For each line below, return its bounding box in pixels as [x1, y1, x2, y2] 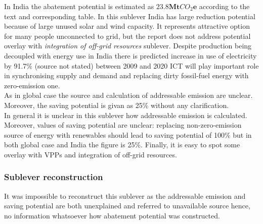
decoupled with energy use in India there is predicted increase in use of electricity [4, 50, 257, 61]
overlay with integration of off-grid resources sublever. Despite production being [4, 40, 252, 51]
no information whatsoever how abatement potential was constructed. [4, 210, 220, 220]
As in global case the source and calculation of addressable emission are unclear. [4, 90, 253, 100]
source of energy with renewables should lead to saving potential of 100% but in [4, 129, 252, 140]
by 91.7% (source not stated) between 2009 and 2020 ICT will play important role [4, 60, 259, 71]
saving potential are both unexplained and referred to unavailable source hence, [4, 200, 250, 211]
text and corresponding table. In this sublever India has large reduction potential [4, 11, 255, 21]
